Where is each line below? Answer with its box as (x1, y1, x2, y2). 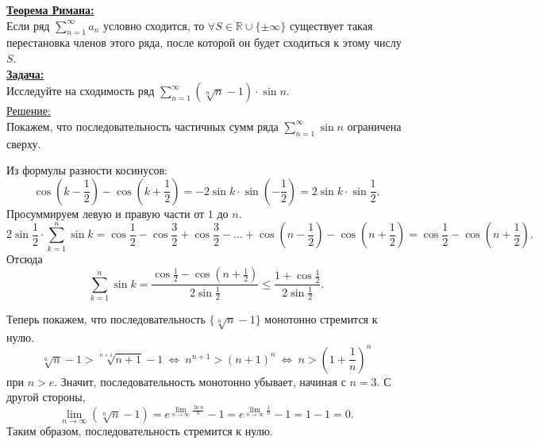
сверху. (6, 135, 41, 151)
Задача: (6, 65, 44, 82)
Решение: (6, 102, 51, 119)
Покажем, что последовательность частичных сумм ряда (6, 117, 279, 134)
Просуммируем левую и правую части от (6, 205, 205, 221)
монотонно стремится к (264, 311, 378, 327)
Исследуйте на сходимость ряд (6, 82, 155, 99)
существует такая (289, 17, 373, 33)
